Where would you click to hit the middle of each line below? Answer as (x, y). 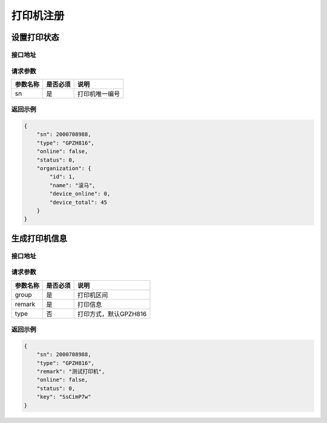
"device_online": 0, (80, 194)
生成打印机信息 (39, 238)
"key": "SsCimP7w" (64, 397)
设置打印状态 (35, 37)
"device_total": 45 (78, 202)
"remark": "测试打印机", (71, 371)
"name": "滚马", (72, 185)
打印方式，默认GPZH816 (112, 313)
